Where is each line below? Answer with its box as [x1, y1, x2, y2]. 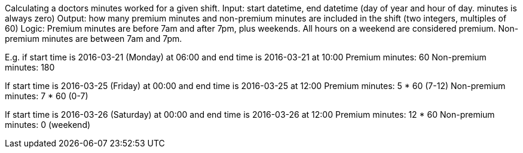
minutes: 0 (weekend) [5, 120, 91, 130]
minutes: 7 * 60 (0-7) [5, 91, 88, 101]
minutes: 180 [5, 62, 55, 72]
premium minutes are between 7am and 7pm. [5, 33, 182, 44]
